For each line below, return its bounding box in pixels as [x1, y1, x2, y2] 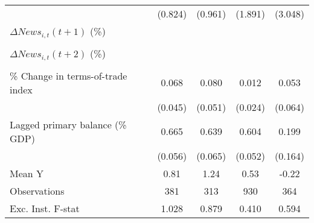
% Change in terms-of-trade [10, 68, 127, 83]
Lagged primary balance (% [10, 117, 127, 131]
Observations [10, 183, 65, 198]
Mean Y [10, 166, 44, 180]
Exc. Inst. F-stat [10, 201, 80, 215]
